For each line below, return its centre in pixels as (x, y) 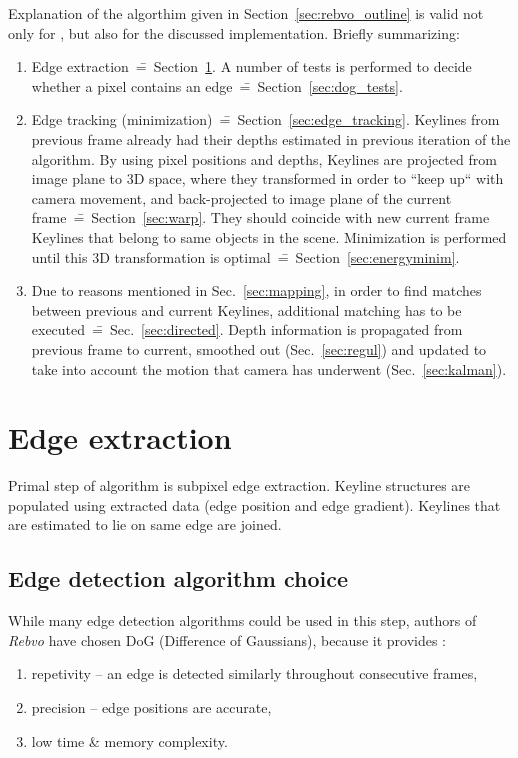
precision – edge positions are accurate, (151, 706)
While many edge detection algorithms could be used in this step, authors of (242, 620)
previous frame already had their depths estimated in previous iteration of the (271, 138)
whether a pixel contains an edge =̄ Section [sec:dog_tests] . (217, 85)
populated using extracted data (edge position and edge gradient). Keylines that (254, 504)
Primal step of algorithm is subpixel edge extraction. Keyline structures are (239, 485)
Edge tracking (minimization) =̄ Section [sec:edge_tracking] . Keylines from (265, 119)
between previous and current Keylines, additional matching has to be (246, 309)
